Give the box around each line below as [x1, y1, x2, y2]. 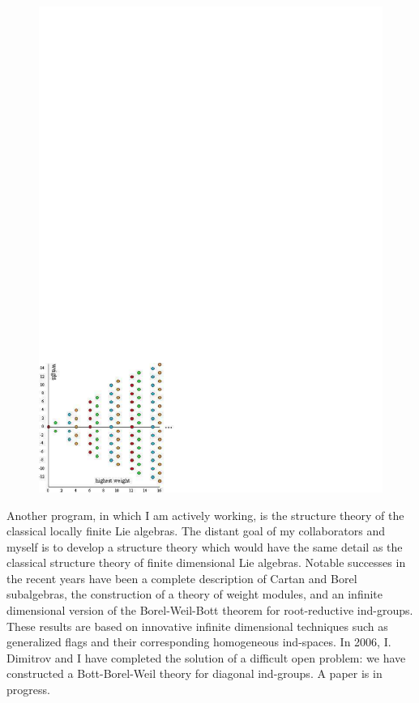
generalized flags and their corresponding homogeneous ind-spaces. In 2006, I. [6, 633, 391, 650]
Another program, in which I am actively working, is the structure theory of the [6, 506, 404, 523]
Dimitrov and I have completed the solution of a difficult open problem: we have [6, 649, 406, 666]
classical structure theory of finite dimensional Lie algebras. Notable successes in [6, 554, 406, 571]
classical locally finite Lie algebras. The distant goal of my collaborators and [6, 522, 385, 539]
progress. [6, 681, 50, 698]
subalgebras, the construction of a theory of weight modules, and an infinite [6, 586, 383, 603]
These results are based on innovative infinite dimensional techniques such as [6, 617, 388, 634]
